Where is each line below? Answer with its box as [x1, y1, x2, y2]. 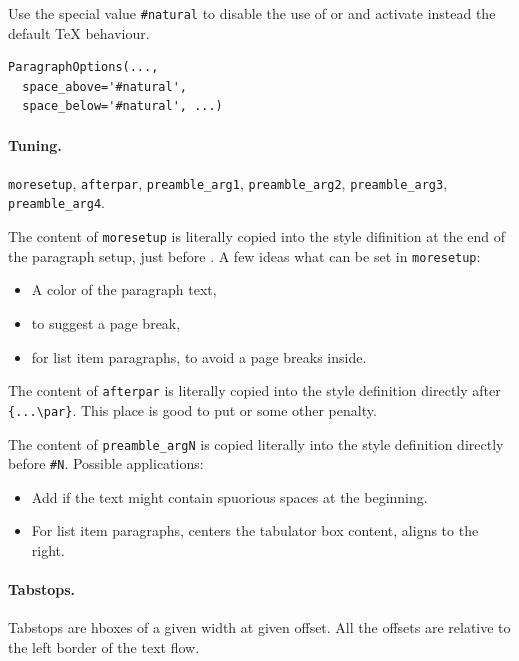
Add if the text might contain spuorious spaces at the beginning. [31, 486, 428, 507]
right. [31, 540, 65, 561]
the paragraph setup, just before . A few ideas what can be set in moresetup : [8, 245, 481, 266]
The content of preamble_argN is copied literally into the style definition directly [8, 433, 504, 454]
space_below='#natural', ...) [22, 99, 223, 114]
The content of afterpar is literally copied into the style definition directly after [8, 380, 501, 401]
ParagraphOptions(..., [8, 60, 159, 75]
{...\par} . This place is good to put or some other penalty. [8, 399, 377, 420]
